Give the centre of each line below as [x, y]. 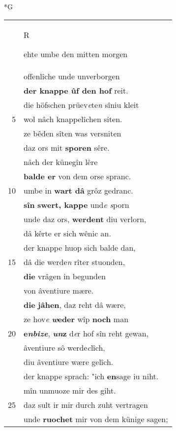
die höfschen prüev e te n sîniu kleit [81, 104]
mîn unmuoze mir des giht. [70, 390]
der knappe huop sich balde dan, [80, 247]
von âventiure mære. [59, 290]
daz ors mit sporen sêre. [67, 147]
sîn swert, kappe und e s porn [76, 204]
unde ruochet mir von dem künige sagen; [96, 419]
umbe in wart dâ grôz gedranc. [78, 190]
